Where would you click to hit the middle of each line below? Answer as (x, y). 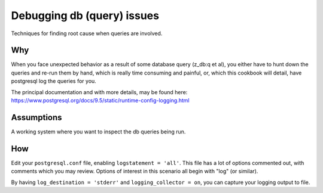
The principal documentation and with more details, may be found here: (99, 92)
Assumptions (36, 117)
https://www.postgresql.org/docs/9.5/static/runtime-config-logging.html (100, 101)
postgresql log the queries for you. (54, 81)
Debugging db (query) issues (85, 15)
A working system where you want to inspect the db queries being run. (98, 132)
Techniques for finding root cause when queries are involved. (87, 33)
